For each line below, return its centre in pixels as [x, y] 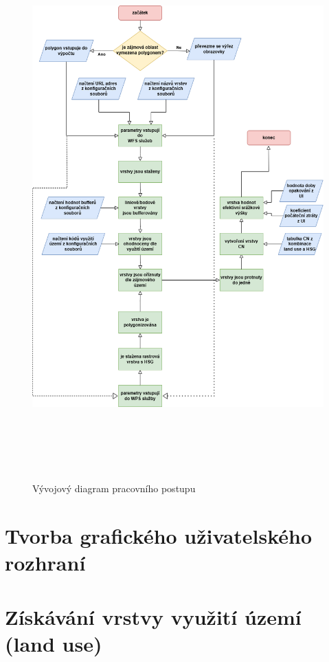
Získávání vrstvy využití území [153, 616]
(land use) [54, 643]
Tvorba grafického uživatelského [159, 536]
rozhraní [45, 563]
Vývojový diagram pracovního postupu [114, 488]
